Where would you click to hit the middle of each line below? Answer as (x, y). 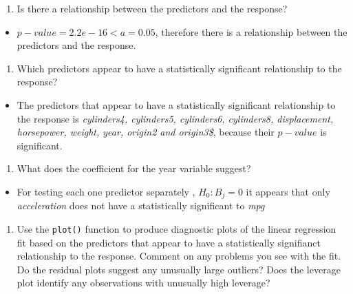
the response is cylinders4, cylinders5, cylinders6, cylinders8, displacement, (175, 118)
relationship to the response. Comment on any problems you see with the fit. (179, 256)
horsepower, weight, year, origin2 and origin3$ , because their (146, 132)
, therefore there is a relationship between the (251, 31)
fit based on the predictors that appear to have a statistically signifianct (169, 242)
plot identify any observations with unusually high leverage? (143, 283)
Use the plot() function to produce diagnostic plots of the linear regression (176, 228)
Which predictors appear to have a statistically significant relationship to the (179, 68)
